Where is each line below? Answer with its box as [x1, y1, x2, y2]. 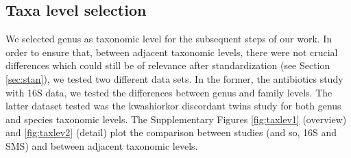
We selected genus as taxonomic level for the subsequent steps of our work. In [5, 31, 332, 46]
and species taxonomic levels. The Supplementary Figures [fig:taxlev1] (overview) [5, 111, 347, 126]
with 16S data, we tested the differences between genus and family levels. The [5, 85, 332, 99]
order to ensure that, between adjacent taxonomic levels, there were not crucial [5, 44, 338, 59]
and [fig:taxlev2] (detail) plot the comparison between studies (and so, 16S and [5, 125, 337, 140]
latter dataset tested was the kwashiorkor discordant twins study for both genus [5, 98, 341, 113]
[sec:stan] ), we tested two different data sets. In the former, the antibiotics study [5, 71, 343, 85]
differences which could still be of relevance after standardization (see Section [5, 58, 330, 73]
